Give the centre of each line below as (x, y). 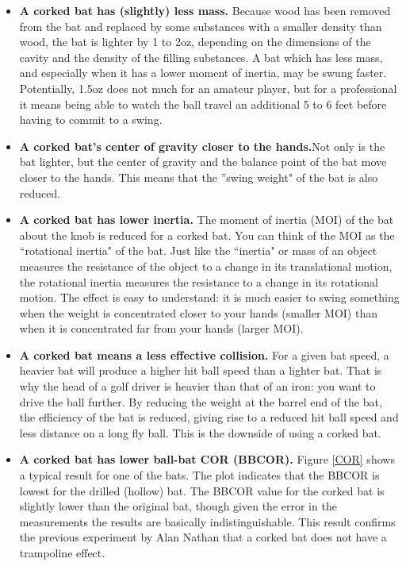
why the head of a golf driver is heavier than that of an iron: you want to (197, 386)
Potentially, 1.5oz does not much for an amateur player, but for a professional (208, 88)
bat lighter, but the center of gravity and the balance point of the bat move (203, 162)
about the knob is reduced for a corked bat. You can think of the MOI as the (207, 235)
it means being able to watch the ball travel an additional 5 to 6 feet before (203, 104)
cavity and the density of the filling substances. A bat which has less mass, (201, 57)
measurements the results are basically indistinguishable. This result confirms (207, 521)
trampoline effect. (62, 553)
